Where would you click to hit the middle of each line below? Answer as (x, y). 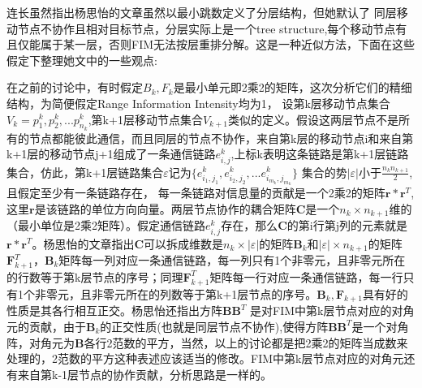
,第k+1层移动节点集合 (145, 119)
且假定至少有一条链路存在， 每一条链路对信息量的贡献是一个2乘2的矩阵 (196, 193)
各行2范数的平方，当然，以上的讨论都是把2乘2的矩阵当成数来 (246, 342)
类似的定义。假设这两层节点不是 (313, 119)
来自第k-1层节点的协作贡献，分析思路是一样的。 (145, 374)
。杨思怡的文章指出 (83, 243)
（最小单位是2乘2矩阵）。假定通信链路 (106, 225)
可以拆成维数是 (184, 243)
